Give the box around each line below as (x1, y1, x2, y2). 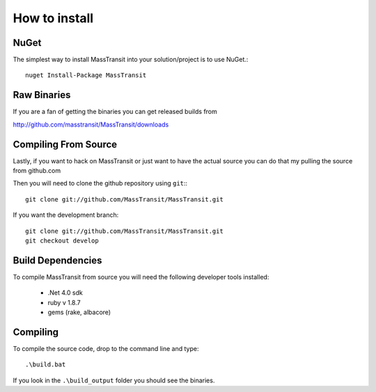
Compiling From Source (13, 138, 118, 150)
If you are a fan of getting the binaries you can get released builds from (13, 108, 217, 116)
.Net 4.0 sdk (47, 288, 83, 297)
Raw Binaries (13, 89, 71, 101)
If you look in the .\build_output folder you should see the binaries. (13, 376, 215, 384)
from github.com (13, 167, 61, 175)
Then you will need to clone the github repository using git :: (13, 179, 188, 188)
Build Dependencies (13, 254, 102, 266)
